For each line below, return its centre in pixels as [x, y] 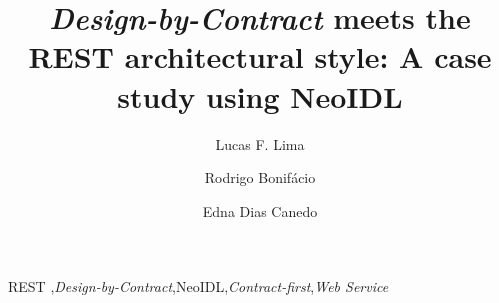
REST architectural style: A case [260, 56]
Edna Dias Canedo [260, 210]
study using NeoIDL [260, 95]
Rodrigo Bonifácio [260, 177]
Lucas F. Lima [260, 143]
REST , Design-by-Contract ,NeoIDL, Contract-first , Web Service [198, 286]
